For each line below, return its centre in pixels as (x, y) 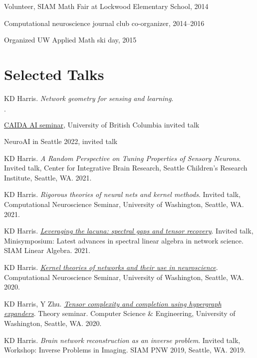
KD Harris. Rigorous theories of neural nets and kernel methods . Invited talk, (122, 194)
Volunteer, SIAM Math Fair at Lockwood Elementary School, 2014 (106, 6)
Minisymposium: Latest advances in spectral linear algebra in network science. (124, 240)
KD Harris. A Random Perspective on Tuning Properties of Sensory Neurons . (123, 158)
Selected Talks (54, 74)
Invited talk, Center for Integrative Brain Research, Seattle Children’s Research (126, 168)
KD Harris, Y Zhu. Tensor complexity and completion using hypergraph (113, 303)
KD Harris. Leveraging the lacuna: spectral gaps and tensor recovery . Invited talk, (129, 231)
